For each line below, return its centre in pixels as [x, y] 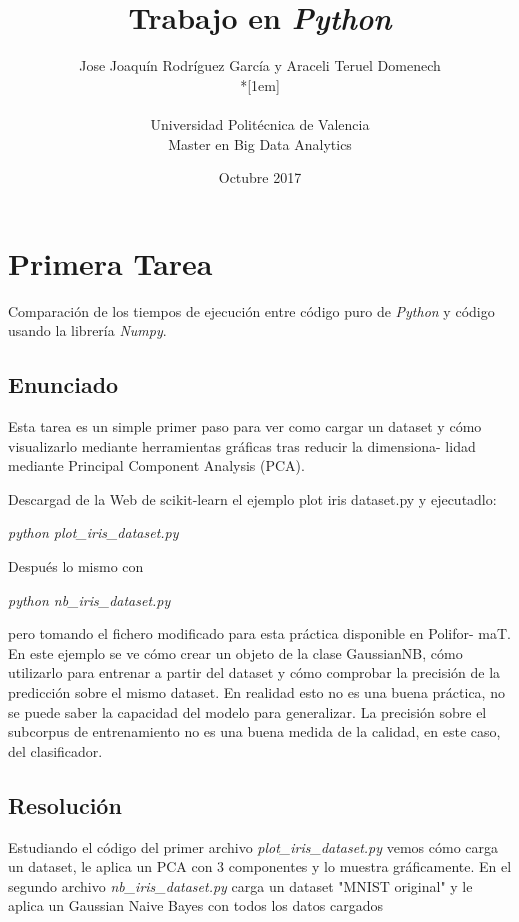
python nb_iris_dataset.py [89, 599]
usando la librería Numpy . [87, 330]
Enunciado [63, 384]
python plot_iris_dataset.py [93, 532]
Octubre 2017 [260, 177]
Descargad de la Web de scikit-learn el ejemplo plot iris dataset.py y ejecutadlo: [252, 498]
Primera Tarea [110, 262]
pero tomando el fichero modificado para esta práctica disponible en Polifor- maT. [260, 633]
